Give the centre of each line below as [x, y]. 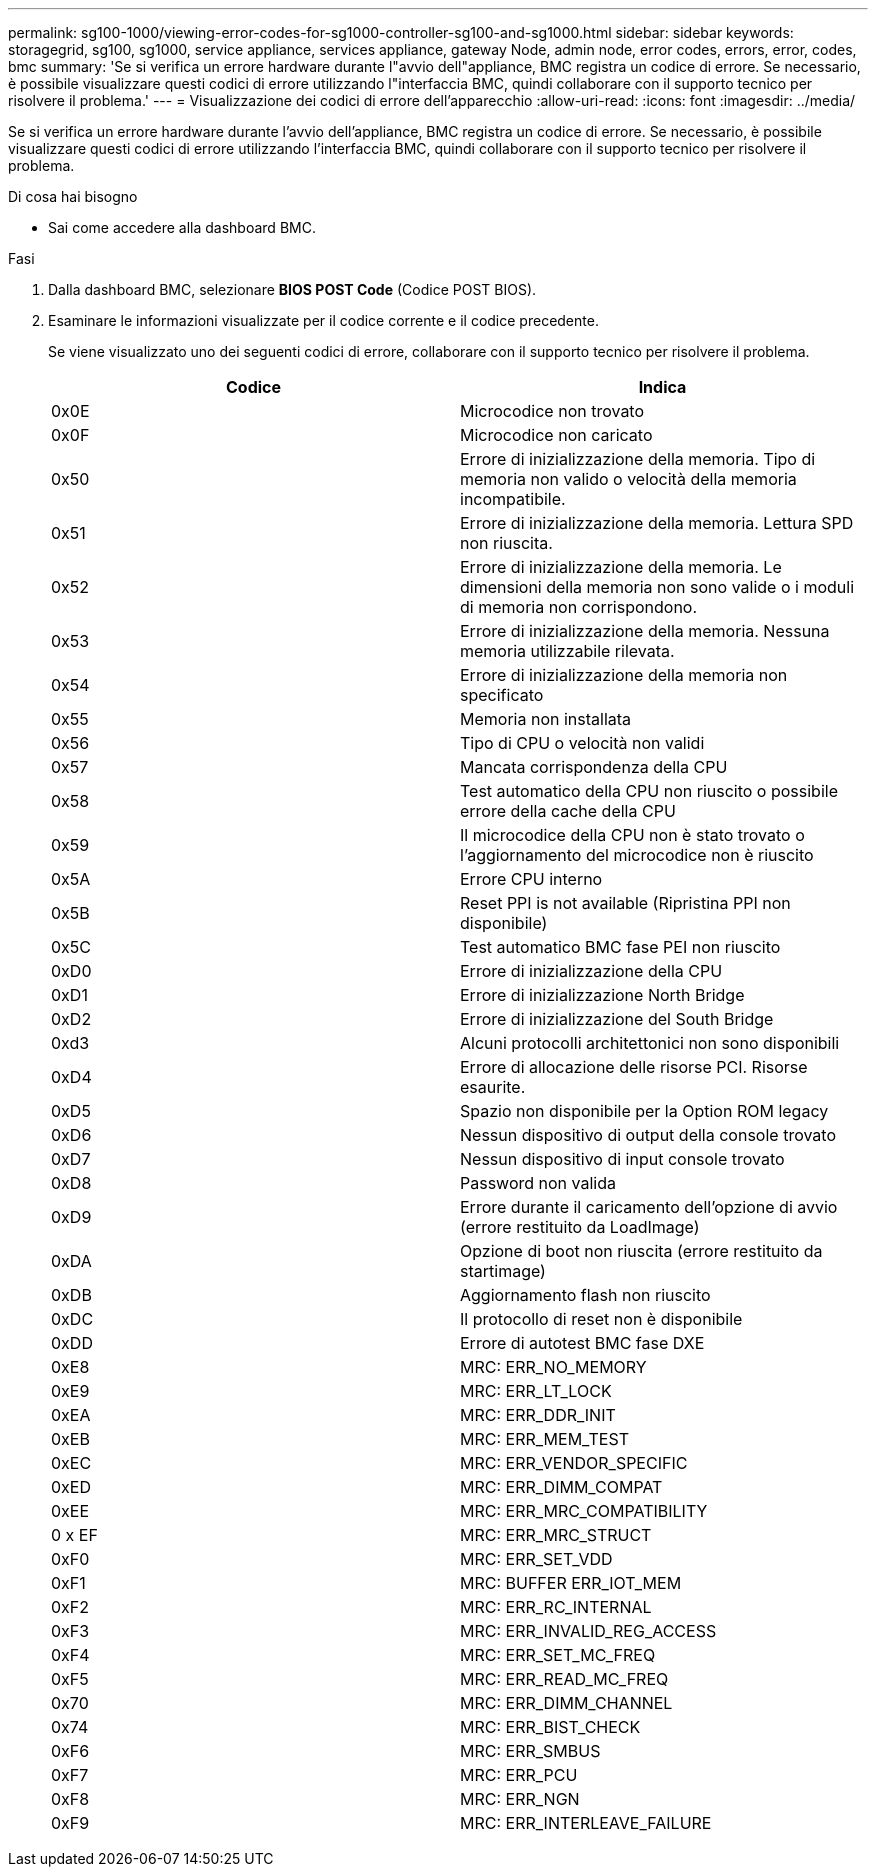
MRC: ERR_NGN [520, 1799]
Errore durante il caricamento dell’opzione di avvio [649, 1207]
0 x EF [74, 1535]
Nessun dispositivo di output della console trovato [648, 1135]
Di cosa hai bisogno [73, 196]
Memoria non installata [546, 719]
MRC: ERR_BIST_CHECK [550, 1727]
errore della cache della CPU [568, 811]
